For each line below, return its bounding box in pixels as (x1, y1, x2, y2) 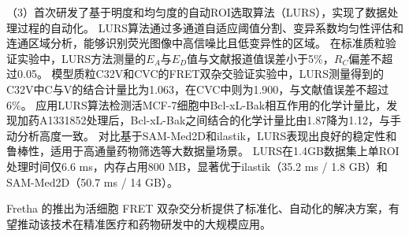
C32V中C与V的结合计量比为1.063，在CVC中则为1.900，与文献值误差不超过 (6, 80, 389, 97)
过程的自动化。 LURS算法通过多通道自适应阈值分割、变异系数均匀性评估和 (17, 19, 403, 35)
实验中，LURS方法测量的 (17, 50, 147, 66)
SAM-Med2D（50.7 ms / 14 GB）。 (6, 173, 178, 190)
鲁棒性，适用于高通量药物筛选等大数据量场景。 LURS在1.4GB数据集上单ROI (6, 143, 400, 159)
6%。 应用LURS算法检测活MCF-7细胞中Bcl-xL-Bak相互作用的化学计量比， (6, 96, 387, 113)
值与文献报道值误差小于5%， (187, 50, 334, 66)
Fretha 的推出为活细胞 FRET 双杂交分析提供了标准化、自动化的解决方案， (6, 200, 389, 217)
